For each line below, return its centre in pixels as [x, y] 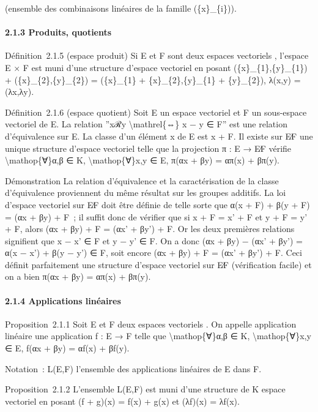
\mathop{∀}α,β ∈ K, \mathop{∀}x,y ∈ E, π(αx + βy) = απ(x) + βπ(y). [142, 160]
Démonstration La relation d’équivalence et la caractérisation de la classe [142, 180]
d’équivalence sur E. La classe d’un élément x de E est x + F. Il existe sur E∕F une [159, 136]
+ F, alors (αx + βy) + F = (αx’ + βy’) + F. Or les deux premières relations [150, 229]
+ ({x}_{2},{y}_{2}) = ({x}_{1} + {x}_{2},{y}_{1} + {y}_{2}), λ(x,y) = [153, 79]
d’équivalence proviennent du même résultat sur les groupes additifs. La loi [146, 193]
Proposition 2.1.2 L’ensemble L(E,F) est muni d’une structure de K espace [145, 389]
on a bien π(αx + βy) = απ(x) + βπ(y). [78, 276]
